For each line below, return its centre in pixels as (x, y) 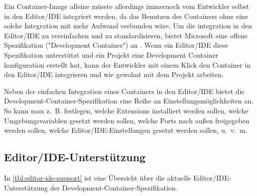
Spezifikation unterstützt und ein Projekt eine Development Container (111, 54)
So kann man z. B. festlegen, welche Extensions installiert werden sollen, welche (126, 110)
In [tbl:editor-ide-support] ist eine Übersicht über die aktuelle (98, 177)
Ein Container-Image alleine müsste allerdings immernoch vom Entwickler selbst (127, 6)
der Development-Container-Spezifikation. (114, 187)
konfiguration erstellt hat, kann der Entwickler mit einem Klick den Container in (128, 64)
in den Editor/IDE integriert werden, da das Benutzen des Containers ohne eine (126, 16)
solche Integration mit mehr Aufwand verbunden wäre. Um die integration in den (128, 26)
